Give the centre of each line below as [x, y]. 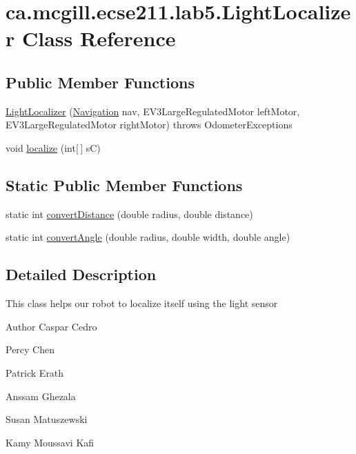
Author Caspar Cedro [51, 326]
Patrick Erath [35, 372]
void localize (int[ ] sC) [53, 147]
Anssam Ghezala [41, 396]
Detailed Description [81, 274]
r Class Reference [91, 38]
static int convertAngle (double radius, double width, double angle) [148, 237]
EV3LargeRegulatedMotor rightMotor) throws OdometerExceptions [149, 125]
